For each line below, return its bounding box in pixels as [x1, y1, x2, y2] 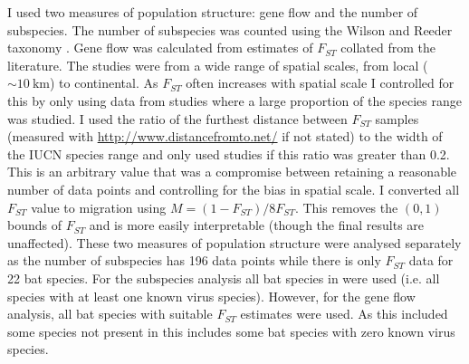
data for [408, 251, 454, 270]
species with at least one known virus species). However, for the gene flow [7, 286, 416, 305]
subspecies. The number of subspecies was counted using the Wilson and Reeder [7, 20, 453, 39]
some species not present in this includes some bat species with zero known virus [7, 321, 455, 340]
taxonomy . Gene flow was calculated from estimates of [7, 38, 313, 57]
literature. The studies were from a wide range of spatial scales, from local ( [7, 55, 428, 74]
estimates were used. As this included [240, 304, 448, 323]
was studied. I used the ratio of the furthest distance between [7, 109, 348, 128]
